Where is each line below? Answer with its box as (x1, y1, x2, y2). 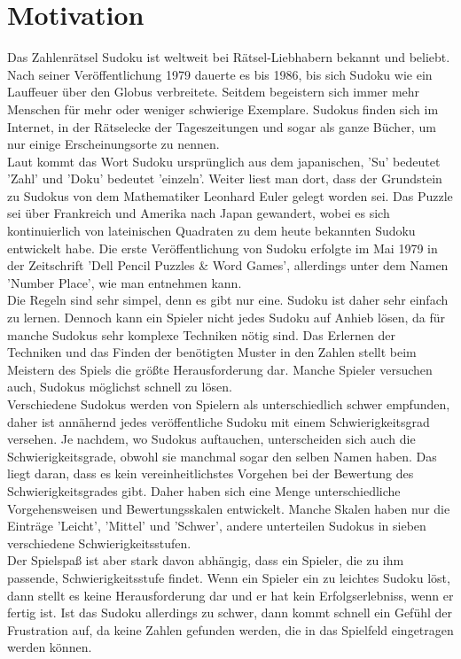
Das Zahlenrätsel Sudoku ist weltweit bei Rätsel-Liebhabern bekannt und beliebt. (7, 48, 450, 66)
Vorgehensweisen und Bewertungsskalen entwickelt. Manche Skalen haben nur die (7, 499, 450, 517)
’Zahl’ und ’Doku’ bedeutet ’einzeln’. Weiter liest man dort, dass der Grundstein (7, 169, 442, 188)
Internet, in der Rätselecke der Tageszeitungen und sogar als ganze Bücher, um (7, 117, 436, 136)
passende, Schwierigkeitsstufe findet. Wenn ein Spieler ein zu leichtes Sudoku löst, (7, 568, 450, 586)
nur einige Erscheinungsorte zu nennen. (7, 135, 220, 153)
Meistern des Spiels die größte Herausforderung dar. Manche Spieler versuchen (7, 360, 433, 378)
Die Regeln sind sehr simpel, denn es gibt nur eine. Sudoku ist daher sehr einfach (7, 291, 449, 309)
